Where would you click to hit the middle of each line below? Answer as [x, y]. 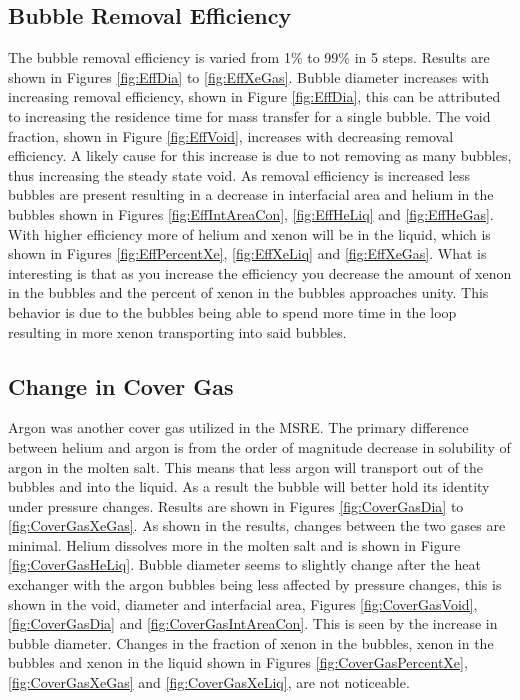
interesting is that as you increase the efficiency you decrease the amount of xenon [260, 272]
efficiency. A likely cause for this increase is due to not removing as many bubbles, [260, 155]
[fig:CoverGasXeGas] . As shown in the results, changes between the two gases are [257, 525]
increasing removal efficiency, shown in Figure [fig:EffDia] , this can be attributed [254, 96]
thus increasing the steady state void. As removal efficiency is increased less [239, 174]
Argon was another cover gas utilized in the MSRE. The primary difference [238, 427]
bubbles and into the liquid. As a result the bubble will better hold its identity [249, 486]
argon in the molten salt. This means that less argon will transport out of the [246, 466]
